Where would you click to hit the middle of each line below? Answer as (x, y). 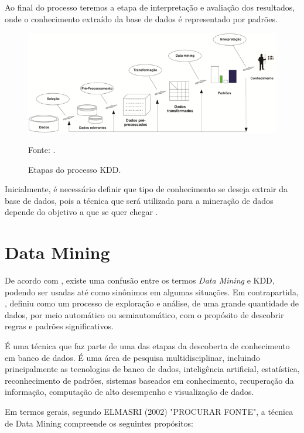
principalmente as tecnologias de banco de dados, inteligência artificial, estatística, (152, 369)
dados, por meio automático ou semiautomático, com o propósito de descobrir (144, 314)
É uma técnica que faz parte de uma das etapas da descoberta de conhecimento (147, 346)
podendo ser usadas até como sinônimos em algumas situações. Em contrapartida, (152, 291)
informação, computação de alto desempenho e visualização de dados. (129, 392)
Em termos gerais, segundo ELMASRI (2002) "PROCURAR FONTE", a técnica (149, 412)
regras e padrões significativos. (59, 326)
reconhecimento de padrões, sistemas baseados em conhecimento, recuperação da (149, 380)
